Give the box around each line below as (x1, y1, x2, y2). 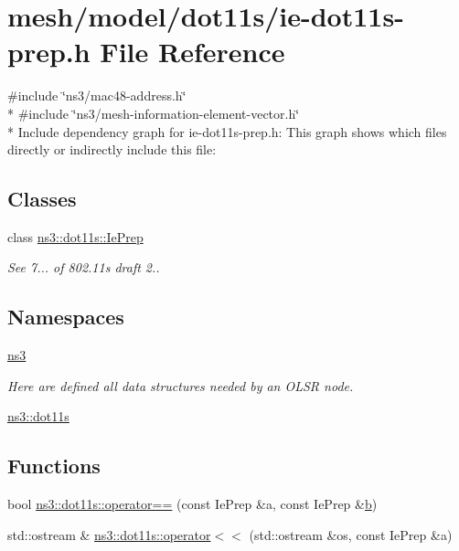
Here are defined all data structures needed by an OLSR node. (7, 376, 354, 395)
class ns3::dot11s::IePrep (7, 227, 144, 246)
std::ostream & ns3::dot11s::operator (7, 525, 211, 544)
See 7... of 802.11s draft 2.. (7, 258, 160, 277)
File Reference (100, 33, 285, 70)
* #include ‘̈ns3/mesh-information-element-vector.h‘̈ (7, 103, 300, 122)
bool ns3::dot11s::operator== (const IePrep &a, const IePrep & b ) (7, 494, 378, 514)
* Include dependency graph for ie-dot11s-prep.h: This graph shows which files (7, 122, 447, 141)
